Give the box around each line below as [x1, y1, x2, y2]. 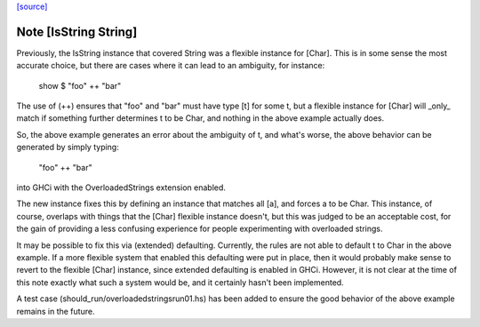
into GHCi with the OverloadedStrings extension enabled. [16, 182, 227, 193]
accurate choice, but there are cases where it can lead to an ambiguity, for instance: [16, 60, 325, 71]
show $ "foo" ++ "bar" [38, 80, 122, 91]
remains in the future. [16, 306, 95, 316]
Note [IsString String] [16, 24, 138, 39]
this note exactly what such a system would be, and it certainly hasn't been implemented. [16, 276, 344, 288]
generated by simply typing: [16, 142, 119, 153]
